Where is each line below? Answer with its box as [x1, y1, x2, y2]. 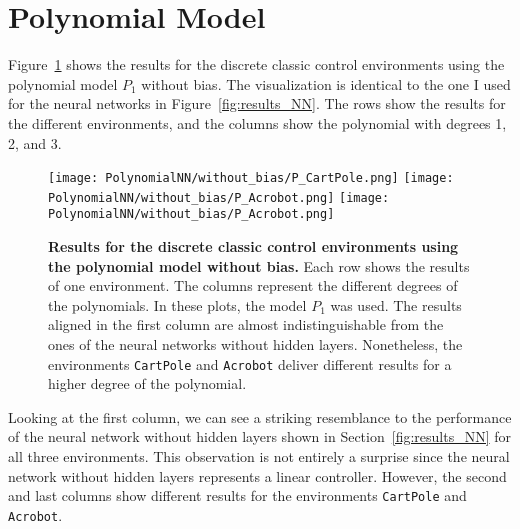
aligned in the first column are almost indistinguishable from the [48, 314, 444, 335]
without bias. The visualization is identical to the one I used [141, 73, 511, 94]
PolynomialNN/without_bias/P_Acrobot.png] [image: [48, 190, 390, 205]
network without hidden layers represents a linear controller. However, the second [8, 465, 507, 486]
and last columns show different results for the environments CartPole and [8, 485, 467, 506]
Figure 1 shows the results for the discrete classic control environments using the [8, 54, 505, 75]
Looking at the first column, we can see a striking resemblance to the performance [8, 406, 512, 427]
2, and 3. [8, 132, 62, 153]
